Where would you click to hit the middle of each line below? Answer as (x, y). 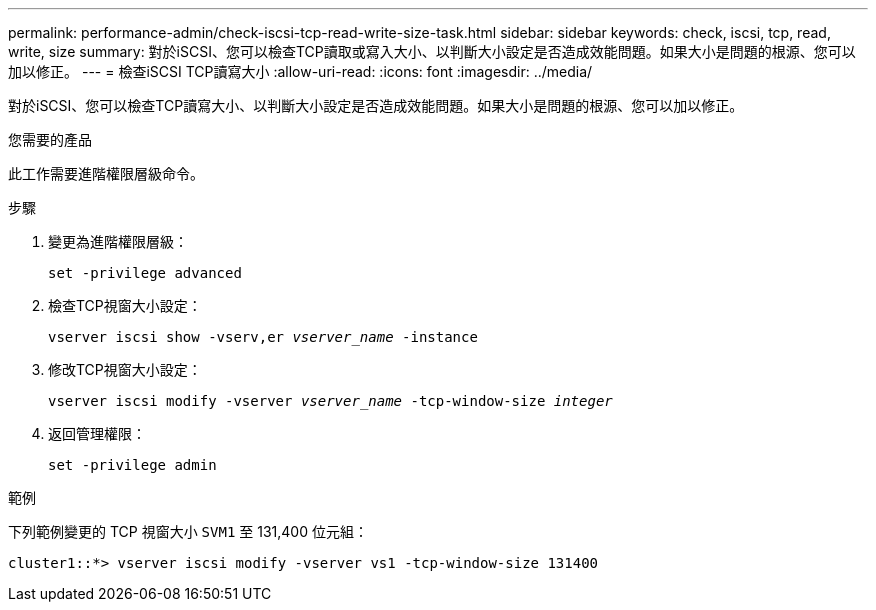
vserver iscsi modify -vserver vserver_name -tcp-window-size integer (330, 401)
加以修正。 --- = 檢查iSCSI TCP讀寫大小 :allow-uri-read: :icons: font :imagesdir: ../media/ (300, 71)
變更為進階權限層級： (118, 241)
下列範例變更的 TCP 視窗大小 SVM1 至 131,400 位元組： (188, 531)
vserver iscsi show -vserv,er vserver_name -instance (263, 337)
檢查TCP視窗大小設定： (125, 305)
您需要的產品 (50, 139)
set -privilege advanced (145, 273)
